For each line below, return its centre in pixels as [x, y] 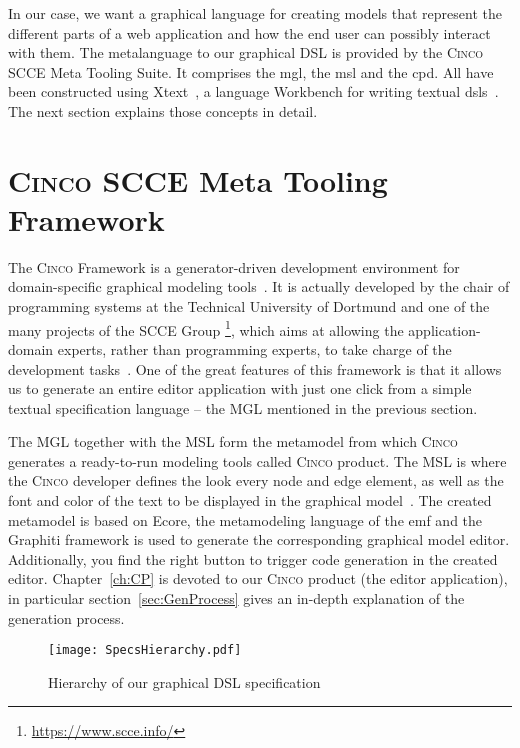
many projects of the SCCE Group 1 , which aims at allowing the [206, 328]
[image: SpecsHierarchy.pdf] [145, 650]
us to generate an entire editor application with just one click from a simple [240, 388]
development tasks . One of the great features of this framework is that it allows [255, 368]
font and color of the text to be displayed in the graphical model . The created [250, 500]
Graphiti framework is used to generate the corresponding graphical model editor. [259, 539]
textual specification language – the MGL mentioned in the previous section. [243, 407]
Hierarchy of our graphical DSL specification [184, 681]
